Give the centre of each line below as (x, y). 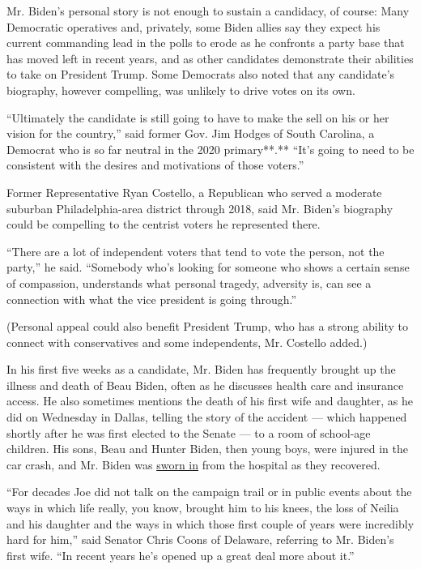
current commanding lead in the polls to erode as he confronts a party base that (206, 43)
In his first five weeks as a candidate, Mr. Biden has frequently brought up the (201, 369)
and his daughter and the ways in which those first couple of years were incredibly (210, 523)
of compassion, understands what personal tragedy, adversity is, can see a (189, 282)
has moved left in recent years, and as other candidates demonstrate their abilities (210, 58)
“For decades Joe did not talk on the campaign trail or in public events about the (209, 492)
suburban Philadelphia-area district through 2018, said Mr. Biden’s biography (200, 208)
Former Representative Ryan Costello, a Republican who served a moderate (194, 192)
